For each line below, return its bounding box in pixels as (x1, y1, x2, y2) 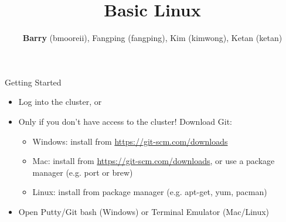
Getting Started (5, 76, 62, 88)
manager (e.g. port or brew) (32, 166, 133, 178)
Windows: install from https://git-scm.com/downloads (32, 135, 228, 147)
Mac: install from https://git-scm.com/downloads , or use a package (32, 155, 275, 167)
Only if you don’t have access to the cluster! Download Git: (18, 115, 232, 127)
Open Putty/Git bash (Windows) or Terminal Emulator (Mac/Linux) (18, 205, 270, 217)
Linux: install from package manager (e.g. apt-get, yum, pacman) (32, 186, 267, 198)
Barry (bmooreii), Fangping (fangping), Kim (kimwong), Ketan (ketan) (22, 32, 282, 44)
